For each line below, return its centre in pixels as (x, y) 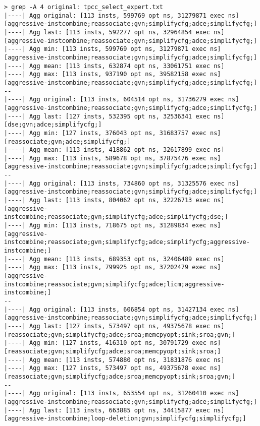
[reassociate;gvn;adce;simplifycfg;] (67, 141)
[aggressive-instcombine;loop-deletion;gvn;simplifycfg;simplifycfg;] (125, 419)
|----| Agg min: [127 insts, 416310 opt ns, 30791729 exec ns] (113, 343)
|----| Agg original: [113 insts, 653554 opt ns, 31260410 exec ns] (122, 393)
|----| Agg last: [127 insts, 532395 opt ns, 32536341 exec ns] (114, 116)
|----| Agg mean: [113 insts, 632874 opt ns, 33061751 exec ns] (114, 66)
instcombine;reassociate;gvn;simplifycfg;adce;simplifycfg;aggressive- (127, 242)
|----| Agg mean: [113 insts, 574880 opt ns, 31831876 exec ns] (114, 360)
